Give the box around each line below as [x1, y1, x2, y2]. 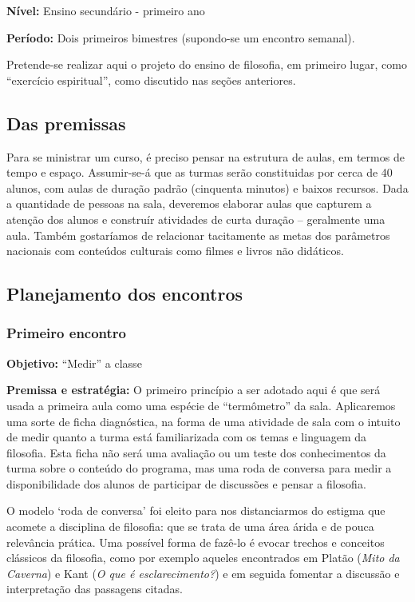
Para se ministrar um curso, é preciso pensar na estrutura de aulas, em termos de [6, 148, 405, 165]
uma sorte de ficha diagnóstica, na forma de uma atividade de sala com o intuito [6, 413, 401, 429]
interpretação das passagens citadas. [6, 580, 183, 597]
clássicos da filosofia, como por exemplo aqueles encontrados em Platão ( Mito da [6, 549, 400, 566]
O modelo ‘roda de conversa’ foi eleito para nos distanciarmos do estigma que [6, 502, 385, 519]
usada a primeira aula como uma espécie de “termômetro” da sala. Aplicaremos [6, 397, 396, 413]
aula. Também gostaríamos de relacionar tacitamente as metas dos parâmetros [6, 226, 390, 243]
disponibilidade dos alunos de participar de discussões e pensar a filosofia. [6, 475, 366, 492]
